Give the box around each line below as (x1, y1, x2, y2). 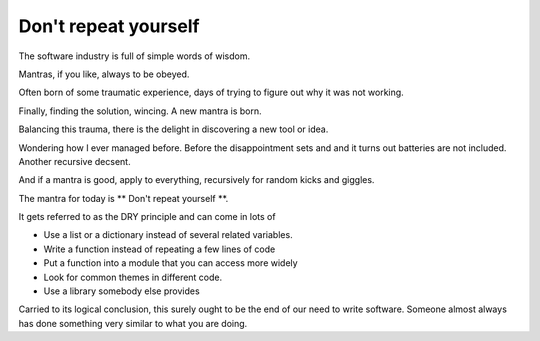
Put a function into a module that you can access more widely (43, 257, 299, 269)
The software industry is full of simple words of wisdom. (18, 50, 250, 62)
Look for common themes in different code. (43, 271, 223, 283)
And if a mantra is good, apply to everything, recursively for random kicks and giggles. (18, 174, 375, 186)
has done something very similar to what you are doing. (18, 317, 248, 329)
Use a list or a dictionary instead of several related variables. (43, 229, 294, 241)
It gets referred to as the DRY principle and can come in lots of (18, 211, 276, 223)
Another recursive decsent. (18, 155, 131, 167)
